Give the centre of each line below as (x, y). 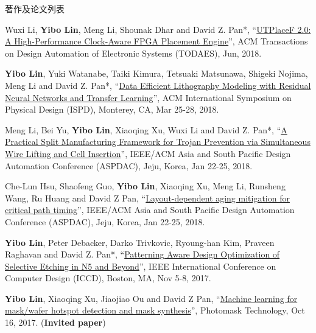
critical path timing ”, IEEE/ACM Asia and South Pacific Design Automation (150, 210)
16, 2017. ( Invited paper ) (55, 322)
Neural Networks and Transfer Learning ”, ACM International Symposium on (148, 97)
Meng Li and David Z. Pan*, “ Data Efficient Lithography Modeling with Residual (158, 85)
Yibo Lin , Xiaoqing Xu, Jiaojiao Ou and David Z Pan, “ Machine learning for (151, 298)
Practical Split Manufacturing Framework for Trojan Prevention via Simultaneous (158, 142)
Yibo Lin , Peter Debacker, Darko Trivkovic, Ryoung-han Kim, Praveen (140, 242)
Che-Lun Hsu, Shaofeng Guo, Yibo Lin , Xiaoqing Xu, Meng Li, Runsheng (145, 186)
